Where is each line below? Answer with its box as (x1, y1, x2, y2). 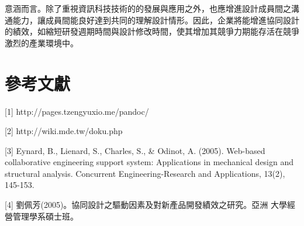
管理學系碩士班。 (12, 210, 78, 222)
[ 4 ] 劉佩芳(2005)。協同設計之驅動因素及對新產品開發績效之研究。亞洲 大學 (5, 198, 288, 211)
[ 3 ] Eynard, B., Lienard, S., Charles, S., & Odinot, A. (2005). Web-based (5, 144, 265, 156)
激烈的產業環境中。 (5, 36, 78, 49)
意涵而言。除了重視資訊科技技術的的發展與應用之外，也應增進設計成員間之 (5, 2, 291, 14)
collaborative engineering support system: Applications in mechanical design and (5, 156, 294, 168)
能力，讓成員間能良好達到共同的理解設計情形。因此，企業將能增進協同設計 (12, 13, 299, 26)
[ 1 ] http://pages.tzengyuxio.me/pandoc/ (5, 105, 149, 117)
